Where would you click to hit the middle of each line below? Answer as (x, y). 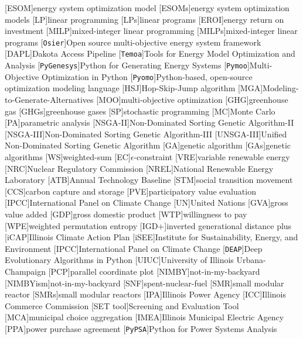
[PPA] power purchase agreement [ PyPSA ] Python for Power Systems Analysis (141, 328)
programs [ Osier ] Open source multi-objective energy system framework (133, 42)
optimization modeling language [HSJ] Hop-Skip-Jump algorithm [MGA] (134, 88)
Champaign (25, 271)
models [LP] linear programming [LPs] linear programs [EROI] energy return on (144, 19)
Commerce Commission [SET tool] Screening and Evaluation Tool (122, 305)
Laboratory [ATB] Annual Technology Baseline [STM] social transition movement (149, 180)
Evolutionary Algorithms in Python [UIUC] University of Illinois (119, 260)
